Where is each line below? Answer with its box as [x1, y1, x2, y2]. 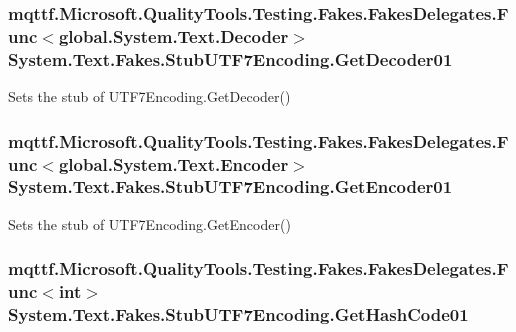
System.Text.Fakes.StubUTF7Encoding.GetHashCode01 [8, 302, 469, 327]
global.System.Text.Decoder [58, 23, 289, 48]
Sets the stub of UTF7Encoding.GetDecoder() [8, 86, 291, 107]
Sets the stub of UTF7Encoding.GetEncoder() [8, 213, 291, 234]
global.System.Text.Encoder [58, 151, 289, 176]
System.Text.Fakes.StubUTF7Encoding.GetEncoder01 [8, 174, 453, 199]
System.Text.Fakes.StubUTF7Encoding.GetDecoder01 [8, 46, 453, 71]
